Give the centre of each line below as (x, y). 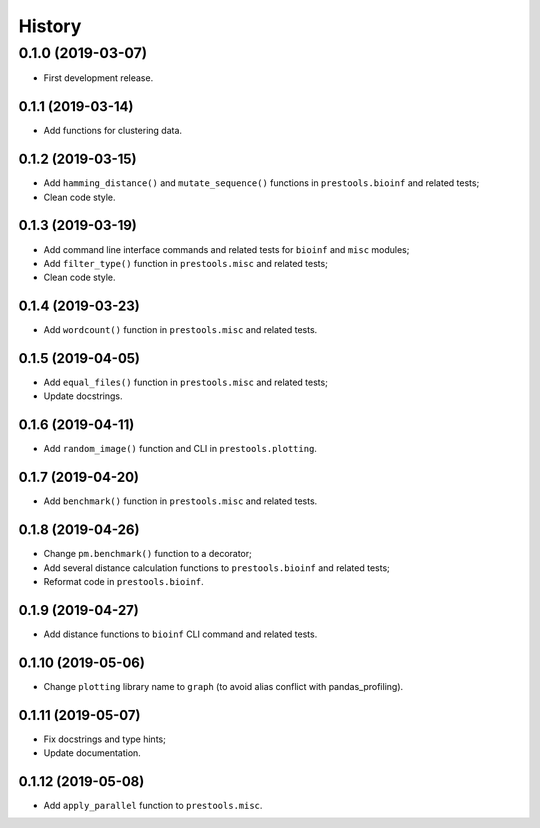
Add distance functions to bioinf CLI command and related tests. (180, 634)
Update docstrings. (83, 396)
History (50, 26)
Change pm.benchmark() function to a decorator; (147, 554)
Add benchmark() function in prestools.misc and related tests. (180, 501)
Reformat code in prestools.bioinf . (123, 581)
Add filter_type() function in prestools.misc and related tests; (186, 263)
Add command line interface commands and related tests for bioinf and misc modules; (226, 249)
